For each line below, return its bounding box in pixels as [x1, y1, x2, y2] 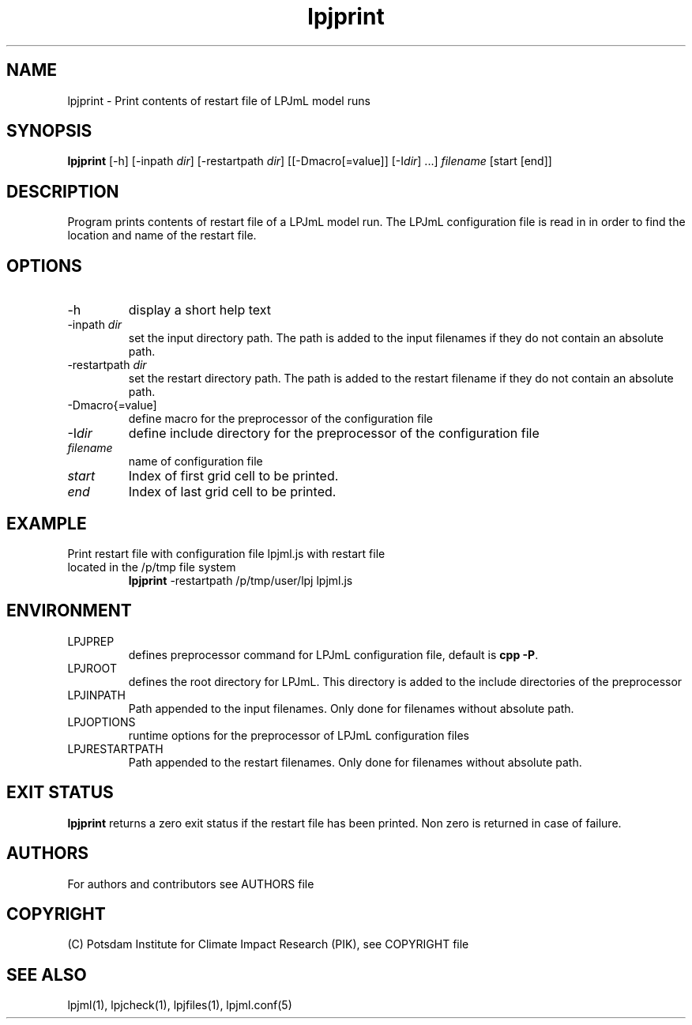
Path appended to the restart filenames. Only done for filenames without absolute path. [128, 755, 582, 769]
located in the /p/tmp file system [67, 560, 236, 574]
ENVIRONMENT [6, 601, 132, 621]
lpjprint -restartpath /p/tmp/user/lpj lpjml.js [128, 573, 353, 587]
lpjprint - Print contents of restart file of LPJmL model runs [67, 93, 370, 107]
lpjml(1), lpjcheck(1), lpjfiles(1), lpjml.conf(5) [67, 998, 292, 1012]
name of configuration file [128, 454, 263, 469]
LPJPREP [67, 634, 115, 648]
